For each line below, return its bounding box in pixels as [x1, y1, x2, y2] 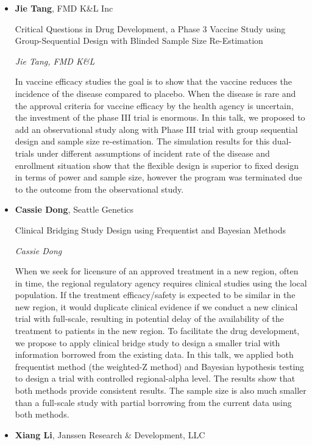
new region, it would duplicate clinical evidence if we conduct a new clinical [15, 300, 298, 313]
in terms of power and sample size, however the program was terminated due [15, 171, 302, 183]
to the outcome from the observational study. [15, 182, 184, 195]
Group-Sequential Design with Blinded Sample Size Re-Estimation [15, 34, 263, 47]
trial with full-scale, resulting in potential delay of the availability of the [15, 312, 284, 325]
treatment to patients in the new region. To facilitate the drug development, [15, 324, 300, 337]
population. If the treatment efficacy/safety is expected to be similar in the [15, 288, 296, 301]
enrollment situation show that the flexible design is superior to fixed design [15, 158, 299, 171]
